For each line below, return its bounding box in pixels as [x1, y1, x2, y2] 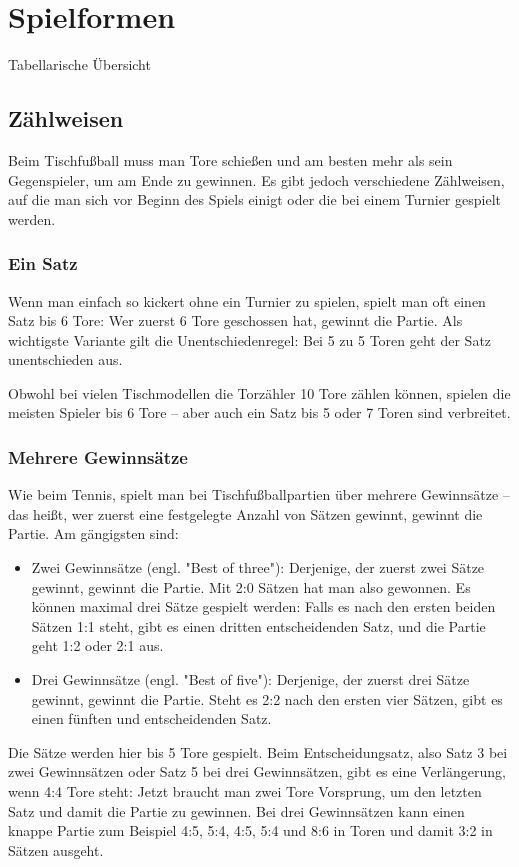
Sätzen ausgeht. [8, 839, 104, 860]
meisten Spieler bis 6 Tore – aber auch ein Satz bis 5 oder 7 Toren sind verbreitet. [8, 402, 511, 423]
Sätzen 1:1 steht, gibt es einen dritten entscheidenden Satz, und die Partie [31, 615, 486, 636]
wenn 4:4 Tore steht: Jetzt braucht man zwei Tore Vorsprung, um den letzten [8, 781, 482, 802]
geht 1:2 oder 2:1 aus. [31, 635, 164, 656]
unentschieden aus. [8, 349, 123, 370]
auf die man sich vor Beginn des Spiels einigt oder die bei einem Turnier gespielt [8, 189, 501, 210]
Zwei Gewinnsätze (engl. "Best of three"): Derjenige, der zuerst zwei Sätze [31, 557, 485, 578]
